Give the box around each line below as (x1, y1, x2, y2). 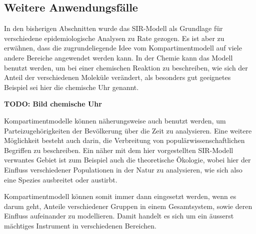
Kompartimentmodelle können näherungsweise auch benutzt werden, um (4, 115, 226, 125)
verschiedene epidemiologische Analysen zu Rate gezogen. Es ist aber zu (4, 32, 224, 43)
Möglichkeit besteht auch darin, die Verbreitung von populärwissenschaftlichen (4, 135, 245, 145)
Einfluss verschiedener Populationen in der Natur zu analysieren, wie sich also (4, 164, 242, 174)
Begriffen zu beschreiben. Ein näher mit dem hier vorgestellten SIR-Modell (4, 144, 233, 155)
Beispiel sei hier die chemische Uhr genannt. (4, 81, 139, 92)
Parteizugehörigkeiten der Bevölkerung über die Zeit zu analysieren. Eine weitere (4, 125, 252, 135)
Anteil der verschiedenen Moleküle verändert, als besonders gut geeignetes (4, 72, 231, 82)
